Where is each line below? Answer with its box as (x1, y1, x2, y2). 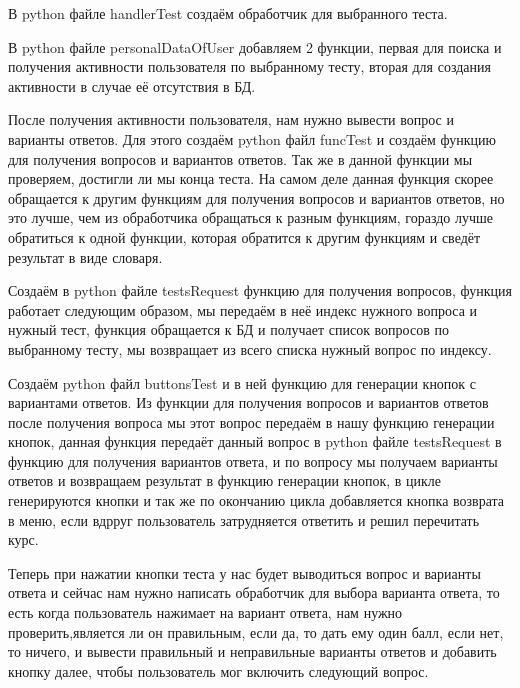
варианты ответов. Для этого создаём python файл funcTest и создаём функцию (8, 128, 496, 149)
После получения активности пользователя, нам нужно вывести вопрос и (8, 109, 454, 130)
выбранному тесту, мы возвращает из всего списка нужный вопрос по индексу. (8, 338, 492, 359)
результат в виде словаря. (8, 246, 163, 267)
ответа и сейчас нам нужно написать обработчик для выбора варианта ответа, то (8, 582, 500, 603)
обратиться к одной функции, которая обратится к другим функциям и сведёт (8, 226, 481, 247)
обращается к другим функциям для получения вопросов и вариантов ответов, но (8, 187, 505, 208)
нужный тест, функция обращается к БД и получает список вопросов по (8, 319, 449, 340)
